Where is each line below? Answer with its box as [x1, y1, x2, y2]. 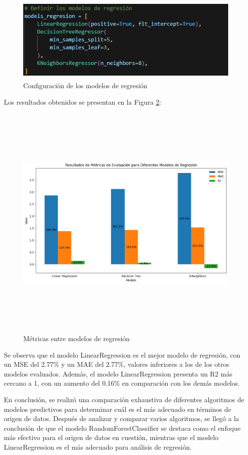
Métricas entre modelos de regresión [23, 333, 130, 344]
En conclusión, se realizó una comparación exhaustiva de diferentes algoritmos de [4, 394, 244, 405]
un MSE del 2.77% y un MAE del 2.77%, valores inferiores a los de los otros [4, 359, 230, 369]
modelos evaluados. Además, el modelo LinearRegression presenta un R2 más [4, 368, 233, 378]
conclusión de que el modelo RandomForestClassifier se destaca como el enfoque [4, 423, 241, 433]
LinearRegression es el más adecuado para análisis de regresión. [4, 442, 192, 452]
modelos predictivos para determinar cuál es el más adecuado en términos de [4, 404, 231, 414]
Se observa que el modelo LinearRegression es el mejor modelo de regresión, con [4, 349, 240, 360]
